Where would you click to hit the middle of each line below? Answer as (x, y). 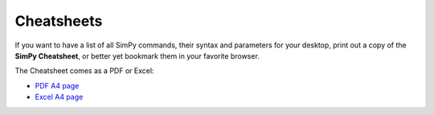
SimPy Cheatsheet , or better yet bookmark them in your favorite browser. (137, 55)
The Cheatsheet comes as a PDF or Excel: (84, 71)
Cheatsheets (59, 21)
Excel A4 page (59, 97)
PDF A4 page (57, 85)
